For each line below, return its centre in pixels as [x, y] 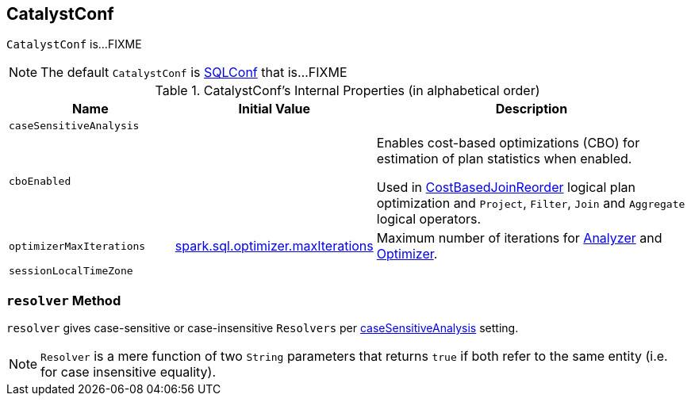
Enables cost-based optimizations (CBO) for [508, 143]
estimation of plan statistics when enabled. [504, 159]
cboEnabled [40, 181]
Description [532, 109]
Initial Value [274, 109]
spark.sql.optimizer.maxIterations [274, 246]
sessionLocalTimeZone [71, 271]
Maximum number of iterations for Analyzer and [519, 238]
